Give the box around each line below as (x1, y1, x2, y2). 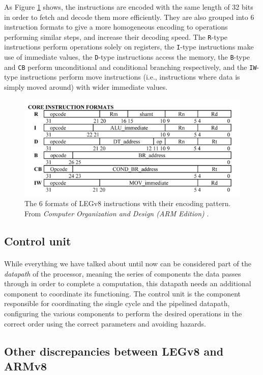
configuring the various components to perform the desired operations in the (4, 308, 242, 318)
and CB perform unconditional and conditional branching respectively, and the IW (4, 61, 257, 72)
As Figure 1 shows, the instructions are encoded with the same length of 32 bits (4, 2, 253, 12)
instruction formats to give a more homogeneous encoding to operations (4, 21, 228, 32)
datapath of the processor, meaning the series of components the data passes (4, 268, 241, 279)
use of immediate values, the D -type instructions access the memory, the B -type (4, 52, 250, 62)
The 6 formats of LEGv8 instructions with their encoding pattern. (24, 198, 231, 209)
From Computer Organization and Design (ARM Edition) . (24, 208, 209, 218)
